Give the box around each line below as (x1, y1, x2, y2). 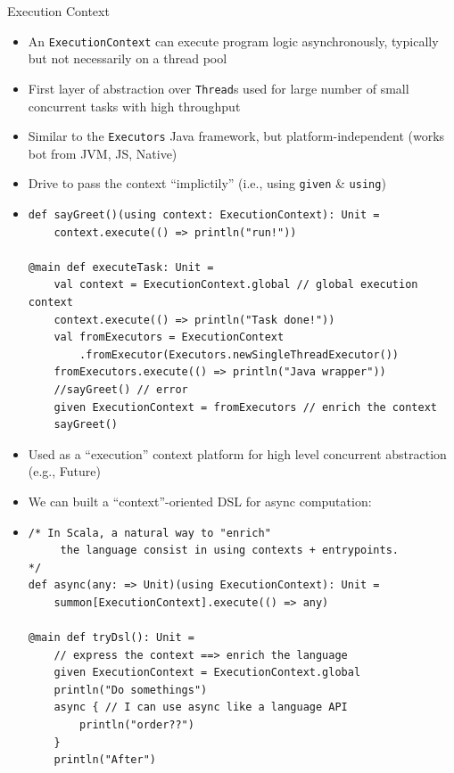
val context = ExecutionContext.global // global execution (54, 278, 418, 292)
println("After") (54, 753, 156, 767)
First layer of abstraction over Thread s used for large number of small (28, 78, 409, 97)
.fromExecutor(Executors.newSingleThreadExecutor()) (79, 348, 400, 361)
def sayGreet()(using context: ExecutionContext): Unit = (28, 209, 380, 221)
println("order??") (79, 719, 194, 732)
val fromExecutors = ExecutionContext (54, 331, 285, 344)
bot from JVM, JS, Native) (28, 144, 177, 162)
